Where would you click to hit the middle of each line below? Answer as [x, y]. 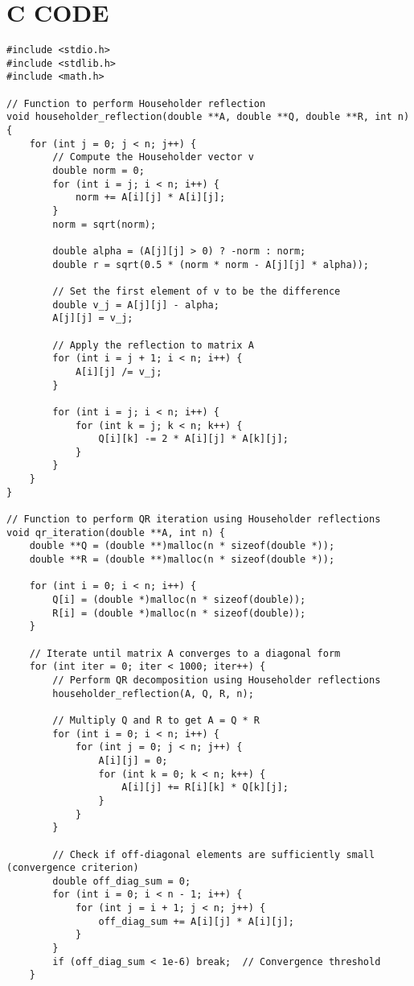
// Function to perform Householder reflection [136, 103]
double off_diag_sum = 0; [122, 881]
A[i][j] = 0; [133, 760]
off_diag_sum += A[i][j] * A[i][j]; [196, 921]
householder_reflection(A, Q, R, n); [153, 693]
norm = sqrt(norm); [105, 224]
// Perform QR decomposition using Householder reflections [217, 680]
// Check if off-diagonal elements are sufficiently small [214, 854]
